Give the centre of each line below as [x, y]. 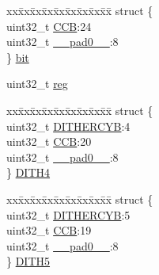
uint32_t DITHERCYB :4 [68, 126]
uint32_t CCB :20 [49, 141]
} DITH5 [28, 261]
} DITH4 [28, 172]
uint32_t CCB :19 [49, 230]
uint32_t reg [37, 84]
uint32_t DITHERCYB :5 [68, 214]
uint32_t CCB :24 [49, 26]
